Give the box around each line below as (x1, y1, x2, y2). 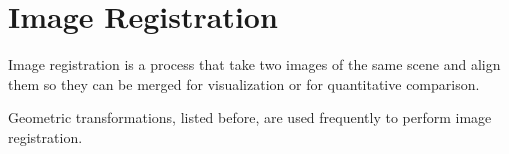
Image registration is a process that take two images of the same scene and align (8, 54, 501, 75)
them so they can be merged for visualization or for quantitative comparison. (8, 73, 480, 94)
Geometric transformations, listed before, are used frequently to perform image (8, 107, 492, 128)
